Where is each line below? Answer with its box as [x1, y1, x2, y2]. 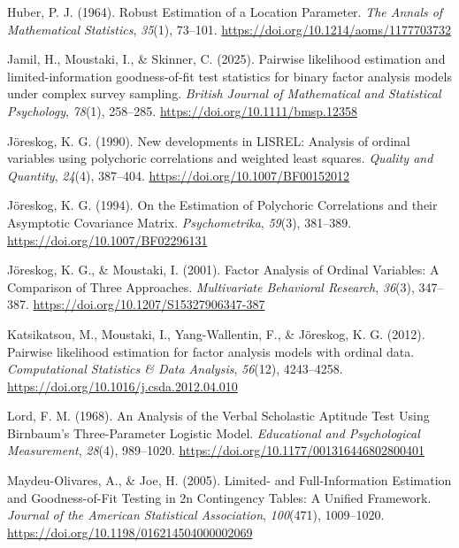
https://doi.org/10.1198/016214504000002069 [7, 522, 253, 541]
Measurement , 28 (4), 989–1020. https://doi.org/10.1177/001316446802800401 [7, 441, 425, 459]
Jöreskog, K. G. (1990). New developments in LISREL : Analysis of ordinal [7, 131, 410, 150]
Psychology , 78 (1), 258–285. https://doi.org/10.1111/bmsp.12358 [7, 101, 357, 120]
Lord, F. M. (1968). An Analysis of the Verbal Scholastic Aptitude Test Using [7, 406, 430, 425]
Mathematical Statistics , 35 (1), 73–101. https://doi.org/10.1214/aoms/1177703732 [7, 19, 451, 38]
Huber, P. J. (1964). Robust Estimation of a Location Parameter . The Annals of [7, 3, 443, 20]
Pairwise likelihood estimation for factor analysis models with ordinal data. [7, 342, 415, 360]
